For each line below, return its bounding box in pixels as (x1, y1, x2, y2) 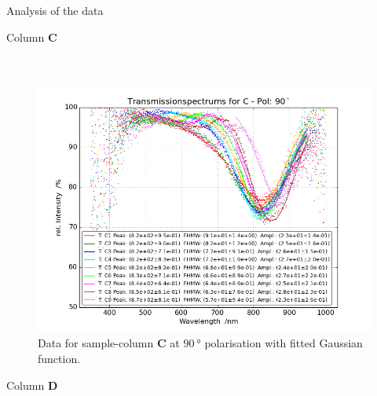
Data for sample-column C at (38, 335, 180, 351)
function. (38, 350, 81, 366)
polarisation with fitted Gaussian (204, 335, 363, 351)
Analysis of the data (6, 2, 104, 18)
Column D (6, 376, 58, 393)
